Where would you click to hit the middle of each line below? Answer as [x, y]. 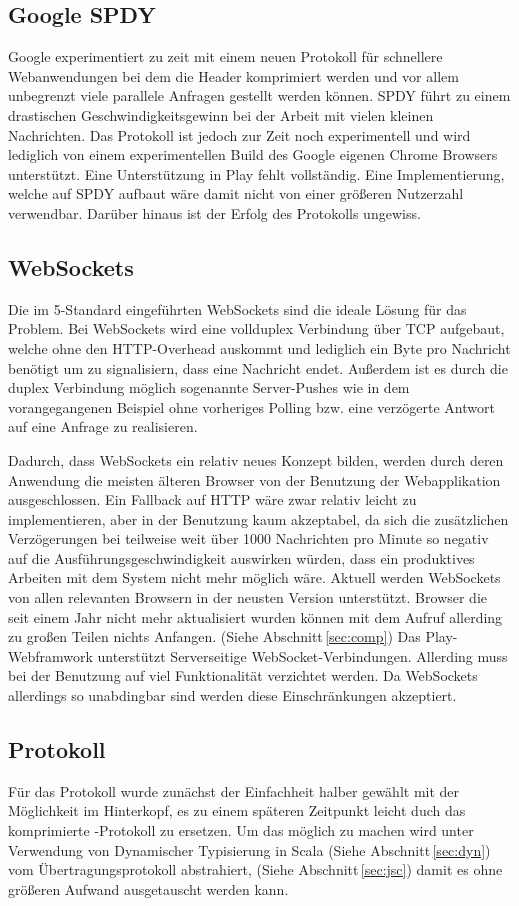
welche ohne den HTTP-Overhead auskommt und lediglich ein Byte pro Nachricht [259, 347]
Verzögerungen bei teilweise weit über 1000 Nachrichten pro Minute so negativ [248, 538]
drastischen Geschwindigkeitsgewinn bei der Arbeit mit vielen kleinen [221, 114]
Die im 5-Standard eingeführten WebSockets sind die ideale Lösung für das [237, 308]
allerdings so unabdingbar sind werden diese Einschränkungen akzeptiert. [232, 695]
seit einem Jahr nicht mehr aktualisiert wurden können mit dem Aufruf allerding [255, 616]
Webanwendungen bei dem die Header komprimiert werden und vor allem [233, 75]
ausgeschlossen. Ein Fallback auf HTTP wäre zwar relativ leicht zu [212, 499]
